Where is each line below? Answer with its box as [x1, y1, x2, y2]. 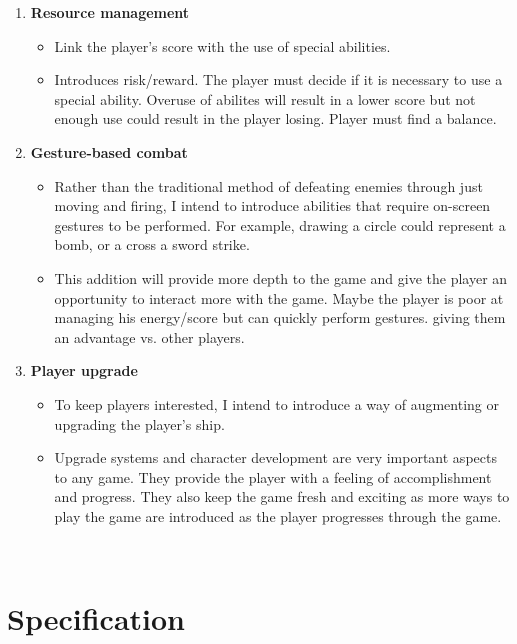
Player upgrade [30, 360, 138, 381]
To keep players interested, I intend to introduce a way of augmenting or [54, 393, 499, 414]
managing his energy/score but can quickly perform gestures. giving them [54, 307, 506, 328]
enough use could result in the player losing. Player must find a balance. [54, 108, 497, 129]
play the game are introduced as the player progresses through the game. [54, 505, 502, 526]
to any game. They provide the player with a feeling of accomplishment [54, 466, 492, 487]
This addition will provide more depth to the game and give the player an [54, 267, 508, 288]
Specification [7, 598, 185, 639]
